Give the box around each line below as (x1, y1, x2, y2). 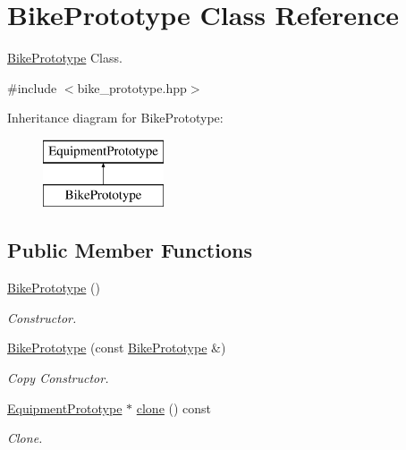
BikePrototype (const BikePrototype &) (7, 338, 226, 357)
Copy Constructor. (7, 369, 109, 387)
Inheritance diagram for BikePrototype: (7, 108, 224, 127)
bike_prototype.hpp (77, 78, 187, 97)
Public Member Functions (7, 236, 252, 264)
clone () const (136, 398, 212, 417)
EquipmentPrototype (7, 398, 123, 417)
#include (7, 78, 57, 97)
